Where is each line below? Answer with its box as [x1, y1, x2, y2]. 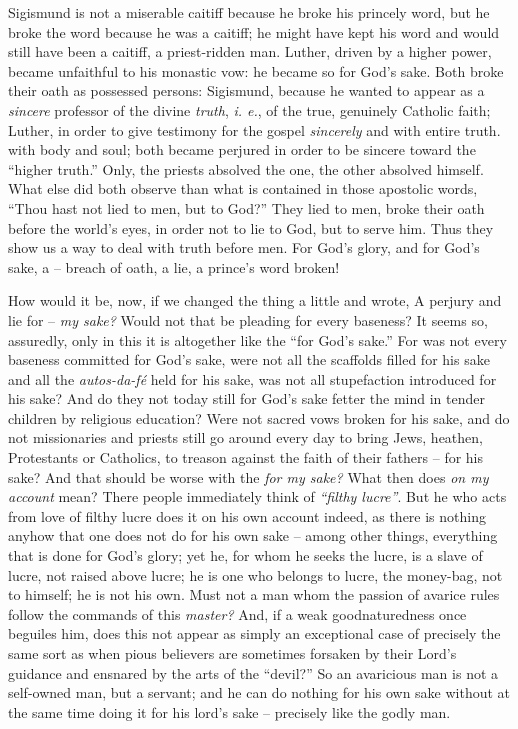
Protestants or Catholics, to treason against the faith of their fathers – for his [8, 447, 484, 468]
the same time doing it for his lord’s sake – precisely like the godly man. [8, 701, 451, 722]
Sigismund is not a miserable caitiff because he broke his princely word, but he [8, 2, 490, 22]
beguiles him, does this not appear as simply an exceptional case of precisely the [8, 623, 501, 644]
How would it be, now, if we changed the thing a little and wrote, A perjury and [8, 290, 502, 311]
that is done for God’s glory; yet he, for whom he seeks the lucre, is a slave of [8, 545, 483, 566]
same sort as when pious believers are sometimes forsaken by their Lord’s [8, 643, 457, 663]
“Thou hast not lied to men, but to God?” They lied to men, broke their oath [8, 197, 485, 218]
